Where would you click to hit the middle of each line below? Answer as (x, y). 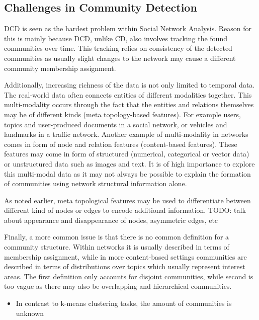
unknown (30, 313)
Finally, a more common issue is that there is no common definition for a (117, 237)
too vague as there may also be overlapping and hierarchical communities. (118, 286)
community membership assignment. (60, 68)
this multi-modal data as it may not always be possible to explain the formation (127, 173)
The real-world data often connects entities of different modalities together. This (128, 94)
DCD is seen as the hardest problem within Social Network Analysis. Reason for (128, 28)
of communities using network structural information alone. (96, 183)
